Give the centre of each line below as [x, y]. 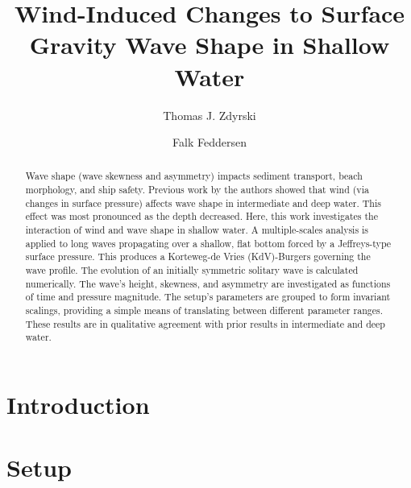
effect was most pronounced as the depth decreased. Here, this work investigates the [201, 216]
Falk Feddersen [210, 142]
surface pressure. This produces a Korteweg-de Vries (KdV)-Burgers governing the [198, 256]
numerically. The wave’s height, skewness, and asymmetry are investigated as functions [208, 283]
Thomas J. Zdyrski [210, 115]
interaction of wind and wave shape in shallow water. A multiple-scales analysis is [197, 230]
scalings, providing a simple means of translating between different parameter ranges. [204, 310]
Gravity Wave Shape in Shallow [210, 45]
